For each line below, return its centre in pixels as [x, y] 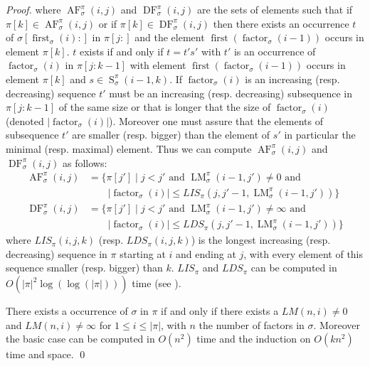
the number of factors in [252, 324]
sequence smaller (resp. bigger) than [84, 268]
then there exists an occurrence [281, 23]
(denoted [25, 120]
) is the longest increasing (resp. [261, 240]
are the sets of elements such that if [275, 9]
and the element [170, 37]
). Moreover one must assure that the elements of [216, 120]
